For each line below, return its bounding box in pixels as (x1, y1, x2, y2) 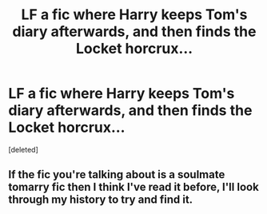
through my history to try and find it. (8, 193, 193, 207)
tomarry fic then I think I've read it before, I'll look (8, 180, 260, 194)
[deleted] (8, 145, 38, 154)
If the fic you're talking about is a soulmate (8, 168, 225, 181)
